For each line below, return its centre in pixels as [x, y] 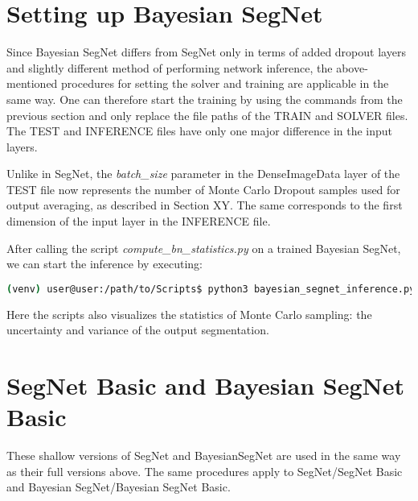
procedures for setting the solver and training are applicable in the [225, 83]
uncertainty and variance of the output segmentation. [138, 330]
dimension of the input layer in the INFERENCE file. [139, 221]
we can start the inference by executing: [104, 264]
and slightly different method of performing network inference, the [170, 67]
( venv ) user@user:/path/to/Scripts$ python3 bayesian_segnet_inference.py [211, 289]
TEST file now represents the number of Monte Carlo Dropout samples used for [203, 189]
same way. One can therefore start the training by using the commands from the [205, 99]
